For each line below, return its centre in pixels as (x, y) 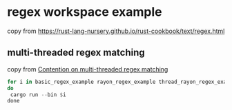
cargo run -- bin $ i (38, 95)
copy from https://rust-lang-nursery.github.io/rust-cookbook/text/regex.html (116, 31)
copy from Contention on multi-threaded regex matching (88, 69)
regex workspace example (85, 12)
